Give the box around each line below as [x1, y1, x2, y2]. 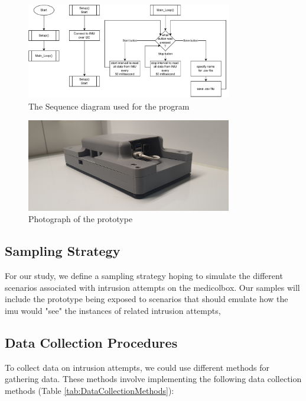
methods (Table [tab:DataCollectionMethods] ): [5, 384, 174, 397]
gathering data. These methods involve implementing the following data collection [5, 373, 302, 385]
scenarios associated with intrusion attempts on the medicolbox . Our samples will [5, 281, 300, 293]
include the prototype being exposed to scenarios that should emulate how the [5, 293, 288, 305]
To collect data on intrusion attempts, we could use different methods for [5, 361, 270, 373]
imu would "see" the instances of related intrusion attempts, [5, 304, 221, 317]
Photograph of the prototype [28, 213, 133, 225]
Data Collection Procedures [5, 333, 178, 352]
